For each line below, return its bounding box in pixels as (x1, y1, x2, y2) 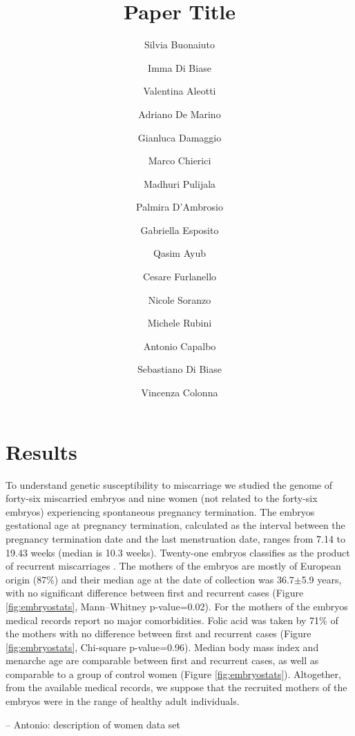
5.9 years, (301, 572, 342, 586)
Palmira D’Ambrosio (136, 200, 223, 214)
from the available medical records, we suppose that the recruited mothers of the (6, 680, 347, 695)
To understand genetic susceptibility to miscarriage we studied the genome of (6, 477, 332, 492)
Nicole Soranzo (148, 292, 211, 307)
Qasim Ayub (153, 246, 206, 260)
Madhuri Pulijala (143, 176, 216, 191)
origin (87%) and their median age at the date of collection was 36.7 (6, 572, 294, 586)
